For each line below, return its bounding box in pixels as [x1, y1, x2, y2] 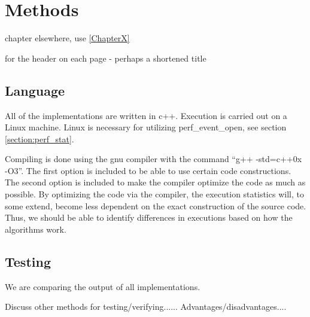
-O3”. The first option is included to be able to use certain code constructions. [5, 164, 291, 176]
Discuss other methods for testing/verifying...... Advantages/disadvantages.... [5, 300, 287, 313]
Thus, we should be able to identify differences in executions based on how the [5, 211, 293, 224]
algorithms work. [5, 222, 66, 235]
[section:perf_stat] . [5, 132, 74, 145]
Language [5, 81, 65, 99]
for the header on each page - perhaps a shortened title [5, 51, 206, 64]
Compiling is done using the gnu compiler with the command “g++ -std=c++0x [5, 153, 302, 165]
